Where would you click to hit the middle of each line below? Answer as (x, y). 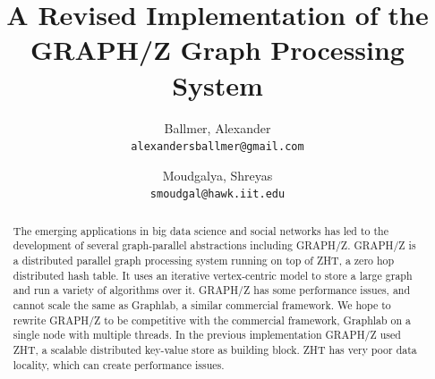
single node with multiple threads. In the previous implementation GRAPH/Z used (207, 335)
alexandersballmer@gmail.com (217, 147)
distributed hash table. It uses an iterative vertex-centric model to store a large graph (213, 275)
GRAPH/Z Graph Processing (217, 50)
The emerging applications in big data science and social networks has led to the (200, 230)
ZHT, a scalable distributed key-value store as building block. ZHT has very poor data (215, 350)
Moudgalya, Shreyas (217, 175)
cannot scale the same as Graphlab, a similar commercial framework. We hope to (202, 305)
